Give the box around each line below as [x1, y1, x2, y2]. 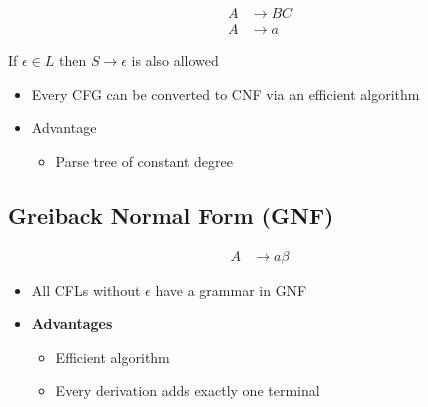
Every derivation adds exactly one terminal [55, 380, 320, 401]
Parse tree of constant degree [55, 150, 233, 171]
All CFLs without [31, 279, 141, 300]
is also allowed [131, 50, 219, 71]
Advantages [31, 313, 113, 334]
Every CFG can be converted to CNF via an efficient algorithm [31, 83, 420, 104]
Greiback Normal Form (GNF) [8, 199, 334, 230]
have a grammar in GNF [155, 279, 307, 300]
